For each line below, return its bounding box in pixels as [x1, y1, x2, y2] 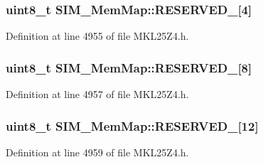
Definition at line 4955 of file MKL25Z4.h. [6, 28, 189, 43]
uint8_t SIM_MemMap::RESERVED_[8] [6, 58, 252, 76]
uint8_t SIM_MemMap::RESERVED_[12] [6, 117, 259, 134]
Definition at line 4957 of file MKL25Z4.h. [6, 87, 189, 102]
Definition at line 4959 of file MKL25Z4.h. [6, 144, 189, 159]
